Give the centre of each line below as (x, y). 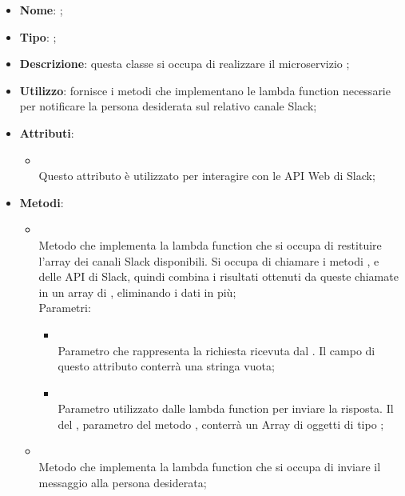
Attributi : (47, 132)
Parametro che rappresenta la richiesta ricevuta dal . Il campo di (216, 350)
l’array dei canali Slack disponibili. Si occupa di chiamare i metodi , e (209, 260)
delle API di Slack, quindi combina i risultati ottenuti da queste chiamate (218, 276)
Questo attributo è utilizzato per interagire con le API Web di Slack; (207, 176)
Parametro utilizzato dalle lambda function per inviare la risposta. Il (226, 408)
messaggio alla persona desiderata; (123, 482)
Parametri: (65, 308)
